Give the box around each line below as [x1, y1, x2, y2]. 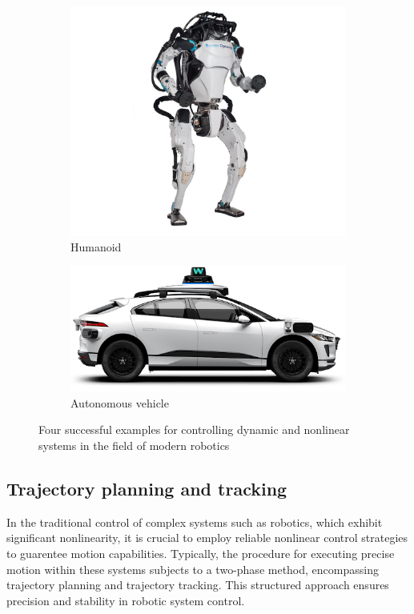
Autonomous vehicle [70, 394, 169, 411]
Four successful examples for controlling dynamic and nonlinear [38, 421, 350, 438]
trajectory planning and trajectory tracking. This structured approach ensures [6, 576, 389, 593]
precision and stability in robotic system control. [6, 592, 245, 608]
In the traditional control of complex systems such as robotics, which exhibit [6, 513, 383, 530]
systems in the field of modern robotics [38, 437, 230, 454]
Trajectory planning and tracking [6, 476, 287, 501]
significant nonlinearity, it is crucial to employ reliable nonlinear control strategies [6, 529, 408, 546]
